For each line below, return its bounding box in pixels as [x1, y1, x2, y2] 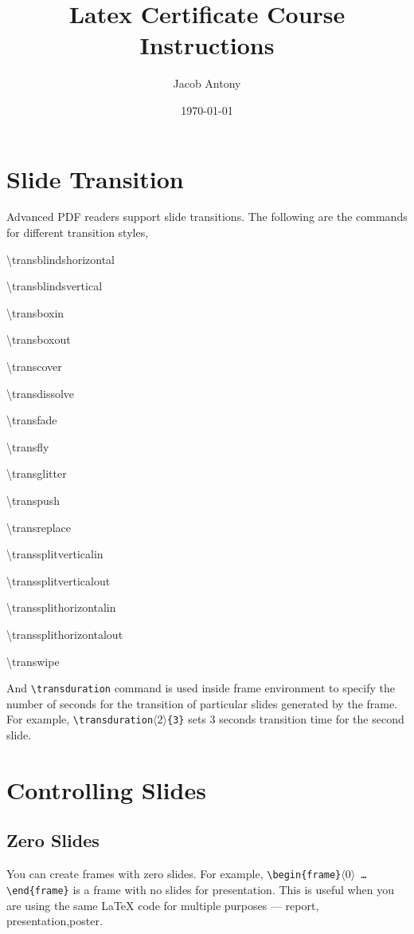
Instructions [139, 29, 275, 61]
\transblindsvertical [6, 278, 103, 294]
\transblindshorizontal [6, 250, 115, 267]
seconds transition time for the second [219, 711, 404, 727]
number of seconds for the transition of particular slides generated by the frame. [6, 695, 398, 711]
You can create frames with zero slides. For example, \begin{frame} [6, 865, 342, 882]
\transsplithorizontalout [6, 625, 123, 642]
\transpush [6, 491, 61, 508]
